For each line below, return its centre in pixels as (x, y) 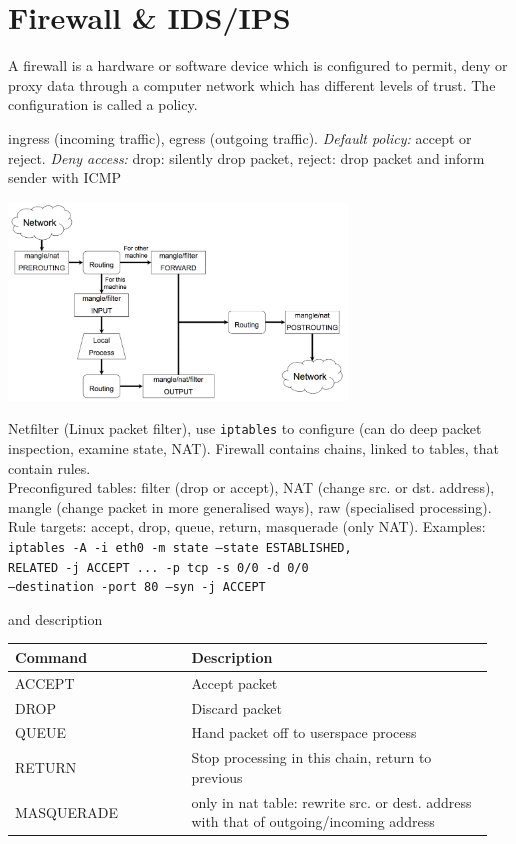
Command (51, 656)
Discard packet (236, 707)
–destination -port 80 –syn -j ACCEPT (137, 587)
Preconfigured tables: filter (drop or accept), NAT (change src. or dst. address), (251, 487)
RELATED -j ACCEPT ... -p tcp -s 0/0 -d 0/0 (158, 567)
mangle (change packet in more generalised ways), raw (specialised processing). (250, 506)
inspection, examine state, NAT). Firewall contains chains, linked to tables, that (254, 447)
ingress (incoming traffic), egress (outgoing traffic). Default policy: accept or (240, 137)
